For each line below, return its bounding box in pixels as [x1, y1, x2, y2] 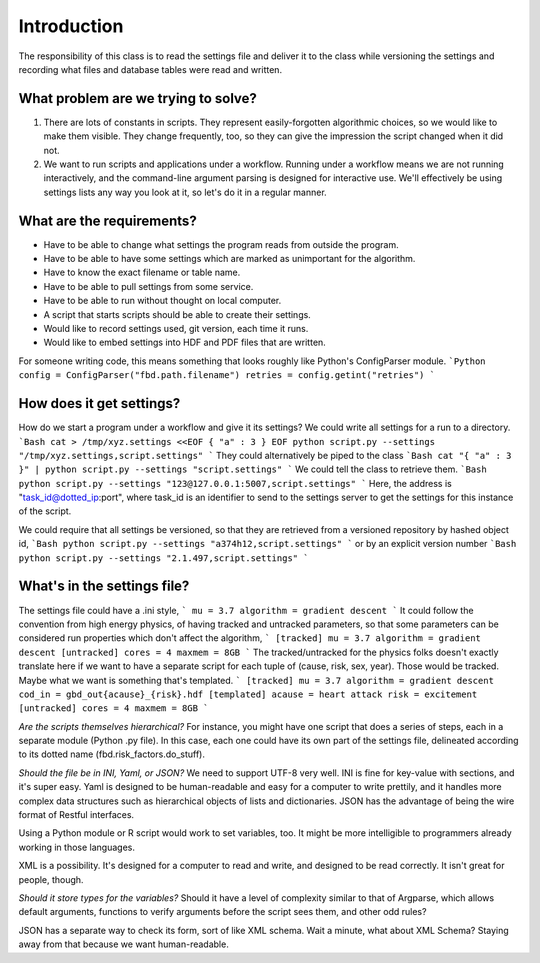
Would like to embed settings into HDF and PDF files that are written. [43, 336, 327, 349]
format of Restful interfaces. [18, 809, 135, 821]
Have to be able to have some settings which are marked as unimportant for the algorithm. [43, 253, 416, 265]
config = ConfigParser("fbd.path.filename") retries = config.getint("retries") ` [18, 370, 435, 381]
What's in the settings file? [18, 578, 190, 595]
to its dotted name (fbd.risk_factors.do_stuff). [18, 748, 205, 760]
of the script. [18, 505, 72, 517]
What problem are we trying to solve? [18, 90, 257, 107]
